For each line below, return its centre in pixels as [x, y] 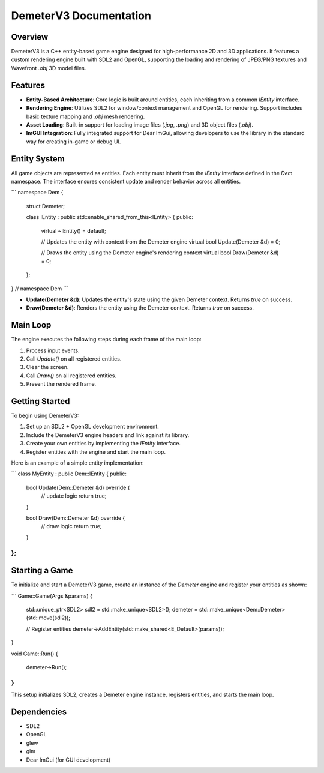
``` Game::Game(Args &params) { [52, 596]
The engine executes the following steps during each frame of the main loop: [106, 340]
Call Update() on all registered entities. [74, 359]
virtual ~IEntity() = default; [73, 230]
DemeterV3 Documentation [81, 16]
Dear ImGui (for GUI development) [68, 760]
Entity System [38, 159]
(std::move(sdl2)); [48, 618]
